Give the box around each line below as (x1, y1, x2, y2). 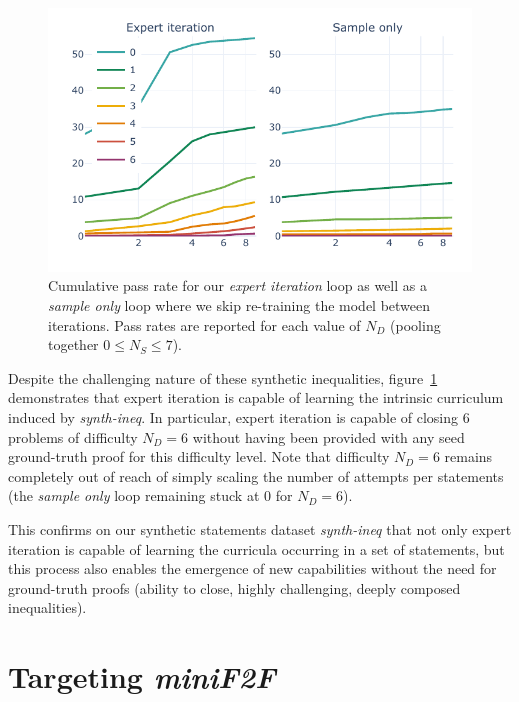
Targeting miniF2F (8, 656, 276, 698)
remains (444, 446, 493, 467)
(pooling (390, 314, 441, 335)
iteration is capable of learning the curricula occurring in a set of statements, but (8, 538, 505, 559)
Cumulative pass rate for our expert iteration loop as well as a (48, 275, 427, 296)
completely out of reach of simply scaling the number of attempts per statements (8, 465, 504, 486)
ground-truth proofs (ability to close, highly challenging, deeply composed (8, 577, 461, 598)
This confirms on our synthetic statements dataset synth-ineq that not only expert (8, 518, 512, 539)
